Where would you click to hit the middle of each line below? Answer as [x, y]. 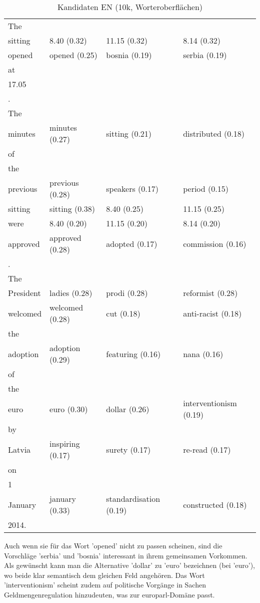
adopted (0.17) [132, 243]
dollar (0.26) [128, 409]
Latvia [19, 449]
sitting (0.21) [129, 133]
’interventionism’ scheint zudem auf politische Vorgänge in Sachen [105, 585]
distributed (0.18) [214, 133]
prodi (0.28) [127, 293]
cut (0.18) [123, 313]
